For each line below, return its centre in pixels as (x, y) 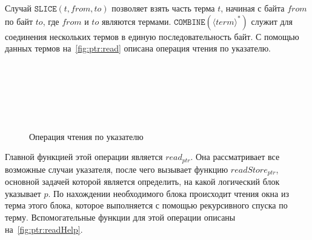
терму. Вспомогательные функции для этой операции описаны (120, 217)
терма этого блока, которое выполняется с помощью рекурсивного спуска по (146, 205)
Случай (18, 8)
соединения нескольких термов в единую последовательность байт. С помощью (152, 36)
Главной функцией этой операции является (84, 157)
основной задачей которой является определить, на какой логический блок (142, 182)
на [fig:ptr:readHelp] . (44, 229)
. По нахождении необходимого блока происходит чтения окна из (168, 193)
